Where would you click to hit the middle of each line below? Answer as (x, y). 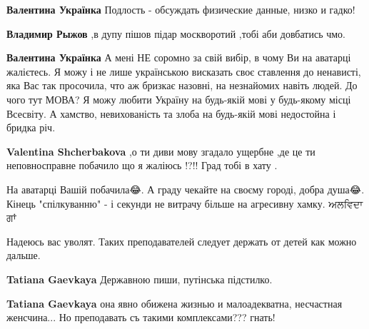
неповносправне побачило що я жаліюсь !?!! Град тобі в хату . (142, 165)
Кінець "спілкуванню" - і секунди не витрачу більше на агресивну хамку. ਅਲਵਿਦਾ (185, 203)
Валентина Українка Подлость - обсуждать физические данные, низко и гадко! (181, 9)
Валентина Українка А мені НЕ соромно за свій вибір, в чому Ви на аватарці (179, 57)
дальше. (24, 255)
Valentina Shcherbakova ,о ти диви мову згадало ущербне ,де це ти (161, 151)
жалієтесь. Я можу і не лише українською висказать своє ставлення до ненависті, (184, 71)
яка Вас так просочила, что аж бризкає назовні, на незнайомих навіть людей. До (182, 85)
